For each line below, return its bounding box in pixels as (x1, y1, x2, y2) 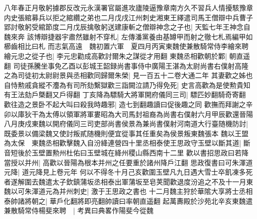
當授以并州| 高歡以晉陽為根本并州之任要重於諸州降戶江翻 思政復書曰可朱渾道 (4, 157, 253, 167)
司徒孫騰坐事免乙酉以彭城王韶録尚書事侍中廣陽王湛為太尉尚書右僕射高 (13, 60, 242, 71)
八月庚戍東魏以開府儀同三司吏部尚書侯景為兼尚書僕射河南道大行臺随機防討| (4, 118, 248, 129)
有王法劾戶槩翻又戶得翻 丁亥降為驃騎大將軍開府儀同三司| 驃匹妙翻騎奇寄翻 (4, 89, 246, 100)
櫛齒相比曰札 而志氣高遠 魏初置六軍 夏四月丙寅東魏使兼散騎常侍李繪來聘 (4, 41, 249, 51)
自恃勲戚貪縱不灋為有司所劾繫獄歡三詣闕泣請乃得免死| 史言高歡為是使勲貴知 (4, 79, 251, 90)
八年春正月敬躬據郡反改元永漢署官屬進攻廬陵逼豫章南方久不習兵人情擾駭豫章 (4, 2, 253, 12)
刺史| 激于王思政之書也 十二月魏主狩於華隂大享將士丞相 (73, 186, 253, 196)
